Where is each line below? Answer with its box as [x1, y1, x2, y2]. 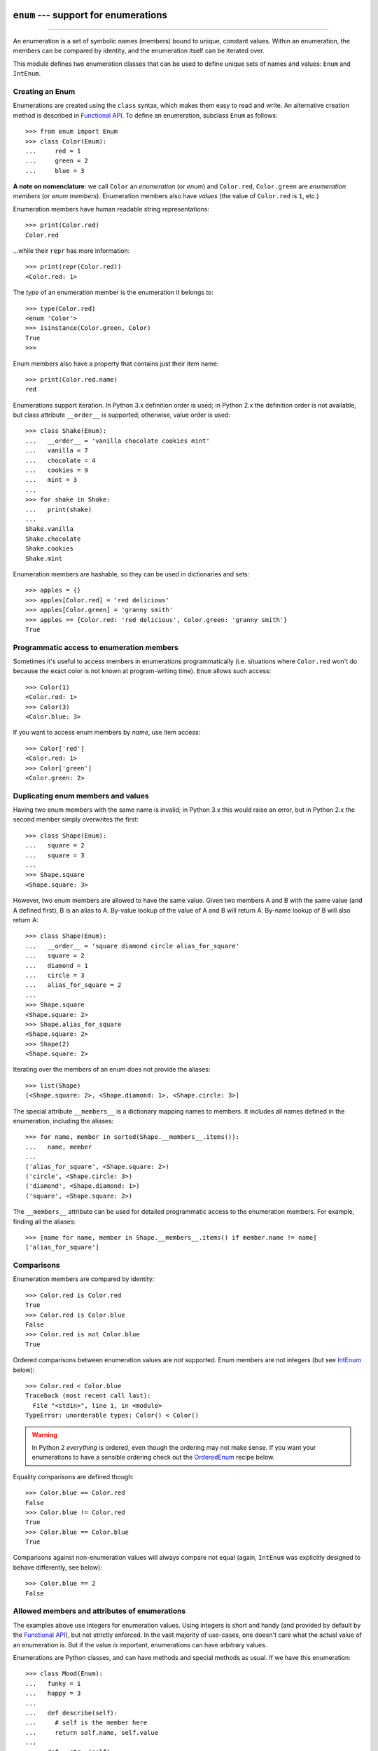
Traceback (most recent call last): [25, 1392, 151, 1400]
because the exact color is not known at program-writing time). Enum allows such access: [13, 667, 272, 675]
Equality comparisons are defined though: [13, 1472, 134, 1481]
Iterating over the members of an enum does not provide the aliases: [13, 1065, 211, 1074]
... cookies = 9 [25, 466, 89, 474]
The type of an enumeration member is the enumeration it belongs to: [13, 288, 213, 297]
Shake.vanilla [25, 525, 73, 533]
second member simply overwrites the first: [13, 815, 139, 824]
